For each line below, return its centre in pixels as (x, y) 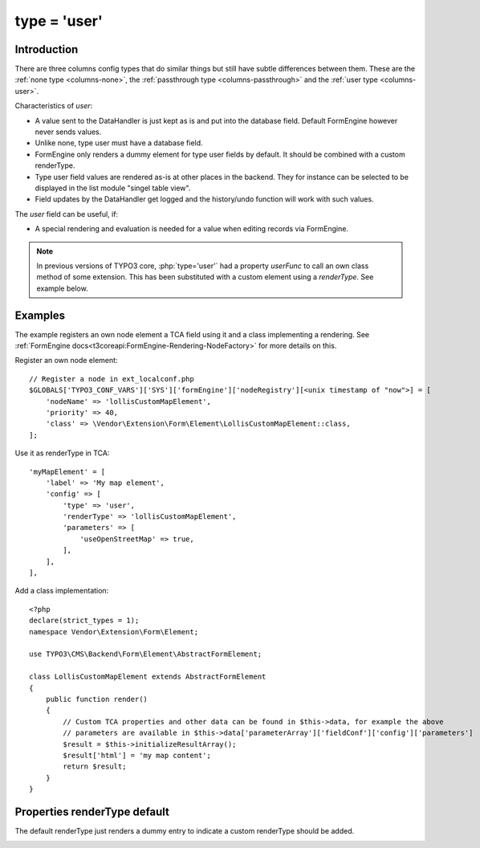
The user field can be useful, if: (67, 214)
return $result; (95, 766)
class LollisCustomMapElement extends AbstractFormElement (148, 677)
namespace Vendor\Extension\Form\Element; (114, 632)
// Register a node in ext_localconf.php (112, 379)
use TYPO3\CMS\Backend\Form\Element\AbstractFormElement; (146, 654)
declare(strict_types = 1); (84, 621)
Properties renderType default (92, 811)
